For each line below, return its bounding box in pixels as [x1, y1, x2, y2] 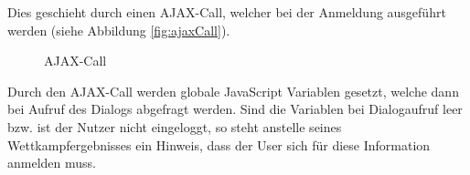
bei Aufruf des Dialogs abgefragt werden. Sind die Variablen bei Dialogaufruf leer [7, 99, 463, 118]
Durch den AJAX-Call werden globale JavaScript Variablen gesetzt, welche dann [7, 81, 459, 100]
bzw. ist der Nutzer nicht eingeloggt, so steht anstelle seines [7, 117, 342, 136]
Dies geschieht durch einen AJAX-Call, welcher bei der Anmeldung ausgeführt [7, 3, 446, 21]
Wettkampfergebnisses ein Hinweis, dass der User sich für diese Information [7, 135, 431, 154]
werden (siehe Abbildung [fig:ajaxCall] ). [7, 20, 230, 39]
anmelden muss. [7, 153, 96, 172]
